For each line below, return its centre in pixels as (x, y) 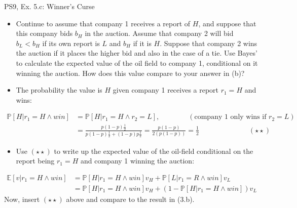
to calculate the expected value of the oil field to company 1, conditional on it (137, 63)
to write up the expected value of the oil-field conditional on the (154, 151)
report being (35, 161)
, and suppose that (227, 23)
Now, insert (22, 199)
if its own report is (71, 43)
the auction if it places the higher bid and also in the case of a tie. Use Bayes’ (137, 53)
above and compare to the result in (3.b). (130, 199)
